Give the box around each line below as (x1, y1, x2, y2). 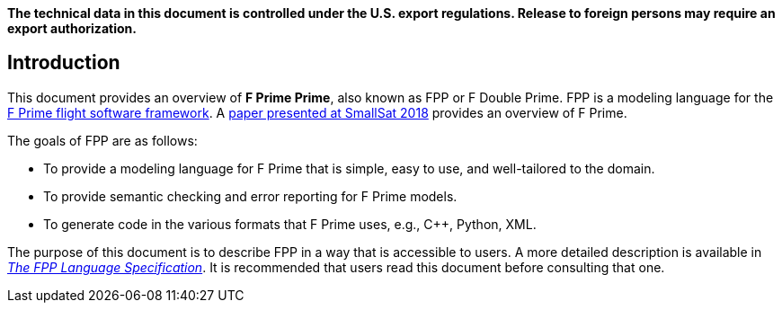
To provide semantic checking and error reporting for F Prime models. (43, 188, 458, 204)
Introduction (7, 51, 120, 75)
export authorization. (7, 21, 137, 36)
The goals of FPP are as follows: (7, 132, 198, 148)
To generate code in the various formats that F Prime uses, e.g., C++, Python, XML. (43, 216, 537, 232)
